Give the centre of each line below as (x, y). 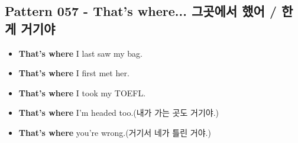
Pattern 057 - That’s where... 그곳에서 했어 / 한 (149, 11)
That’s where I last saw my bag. (80, 53)
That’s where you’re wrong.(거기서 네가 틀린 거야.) (115, 132)
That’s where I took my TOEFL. (82, 92)
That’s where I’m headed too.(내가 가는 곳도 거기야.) (119, 113)
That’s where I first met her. (74, 73)
